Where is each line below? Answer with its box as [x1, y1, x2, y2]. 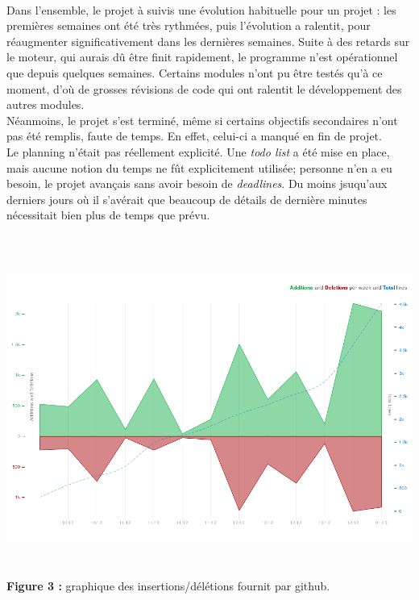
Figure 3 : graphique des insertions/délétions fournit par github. [6, 577, 330, 594]
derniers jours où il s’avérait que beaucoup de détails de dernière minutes [6, 190, 367, 207]
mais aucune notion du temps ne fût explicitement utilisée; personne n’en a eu [6, 159, 392, 176]
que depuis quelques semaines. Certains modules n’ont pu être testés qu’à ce [6, 64, 383, 81]
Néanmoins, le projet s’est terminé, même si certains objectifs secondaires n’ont [6, 111, 398, 128]
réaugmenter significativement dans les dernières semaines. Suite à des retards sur [6, 32, 410, 49]
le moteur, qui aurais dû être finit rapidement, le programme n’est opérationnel [6, 48, 398, 65]
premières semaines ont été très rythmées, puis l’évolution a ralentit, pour [6, 17, 371, 34]
